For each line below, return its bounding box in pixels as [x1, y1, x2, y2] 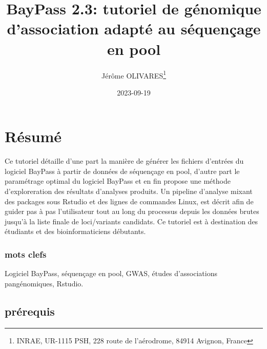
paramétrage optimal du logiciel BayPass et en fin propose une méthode [5, 176, 231, 186]
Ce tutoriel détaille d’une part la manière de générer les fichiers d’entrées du [5, 156, 244, 166]
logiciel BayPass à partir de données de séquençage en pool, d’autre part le [5, 165, 240, 176]
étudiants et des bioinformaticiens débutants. [5, 226, 146, 237]
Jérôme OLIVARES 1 [101, 68, 167, 81]
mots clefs [5, 247, 47, 260]
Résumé [5, 126, 62, 147]
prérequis [5, 303, 55, 319]
